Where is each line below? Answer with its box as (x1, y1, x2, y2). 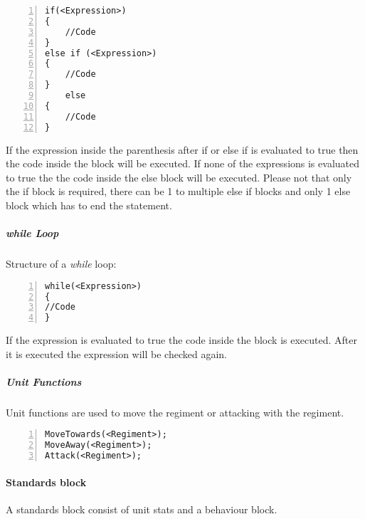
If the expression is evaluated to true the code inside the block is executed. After (6, 332, 357, 347)
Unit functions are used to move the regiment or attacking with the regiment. (6, 404, 344, 419)
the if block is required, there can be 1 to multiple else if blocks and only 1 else (6, 184, 351, 199)
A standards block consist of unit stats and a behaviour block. (6, 501, 277, 516)
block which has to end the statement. (6, 197, 172, 212)
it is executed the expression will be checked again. (6, 346, 227, 361)
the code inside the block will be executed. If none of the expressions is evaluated (6, 156, 359, 171)
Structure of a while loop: (6, 256, 117, 271)
